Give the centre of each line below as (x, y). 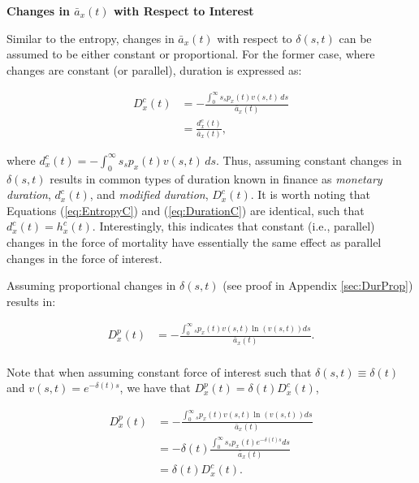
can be (355, 38)
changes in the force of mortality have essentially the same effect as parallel (194, 242)
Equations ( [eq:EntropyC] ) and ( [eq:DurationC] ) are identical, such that (186, 210)
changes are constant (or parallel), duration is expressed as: (154, 69)
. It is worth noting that (310, 194)
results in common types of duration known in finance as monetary (216, 178)
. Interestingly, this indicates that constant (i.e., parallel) (233, 226)
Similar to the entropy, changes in (91, 38)
